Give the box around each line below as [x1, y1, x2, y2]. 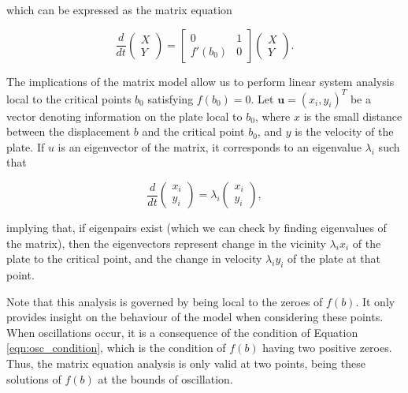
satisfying [147, 90, 194, 107]
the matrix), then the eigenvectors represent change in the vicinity [6, 234, 326, 251]
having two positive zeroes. [262, 339, 392, 356]
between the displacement [6, 123, 131, 140]
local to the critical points [6, 90, 132, 107]
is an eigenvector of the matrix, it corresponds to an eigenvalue [57, 138, 362, 155]
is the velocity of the [295, 123, 394, 140]
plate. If [6, 138, 45, 155]
